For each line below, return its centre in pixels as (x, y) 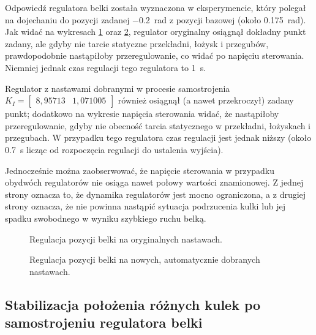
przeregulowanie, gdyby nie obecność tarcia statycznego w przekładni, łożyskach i (158, 125)
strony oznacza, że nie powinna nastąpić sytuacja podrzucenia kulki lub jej (145, 206)
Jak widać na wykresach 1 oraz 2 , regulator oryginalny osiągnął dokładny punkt (156, 32)
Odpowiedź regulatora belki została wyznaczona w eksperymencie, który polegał (156, 7)
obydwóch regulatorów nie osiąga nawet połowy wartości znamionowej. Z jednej (154, 182)
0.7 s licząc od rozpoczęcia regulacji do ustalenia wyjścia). (114, 149)
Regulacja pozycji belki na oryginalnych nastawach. (126, 239)
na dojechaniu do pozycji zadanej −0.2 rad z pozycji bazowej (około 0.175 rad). (156, 19)
